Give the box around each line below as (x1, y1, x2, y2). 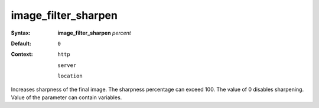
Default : (11, 40, 32, 47)
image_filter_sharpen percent (57, 29, 131, 36)
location (57, 73, 83, 79)
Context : (11, 50, 33, 58)
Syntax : (11, 29, 31, 36)
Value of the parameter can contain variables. (11, 94, 122, 101)
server (57, 62, 77, 69)
